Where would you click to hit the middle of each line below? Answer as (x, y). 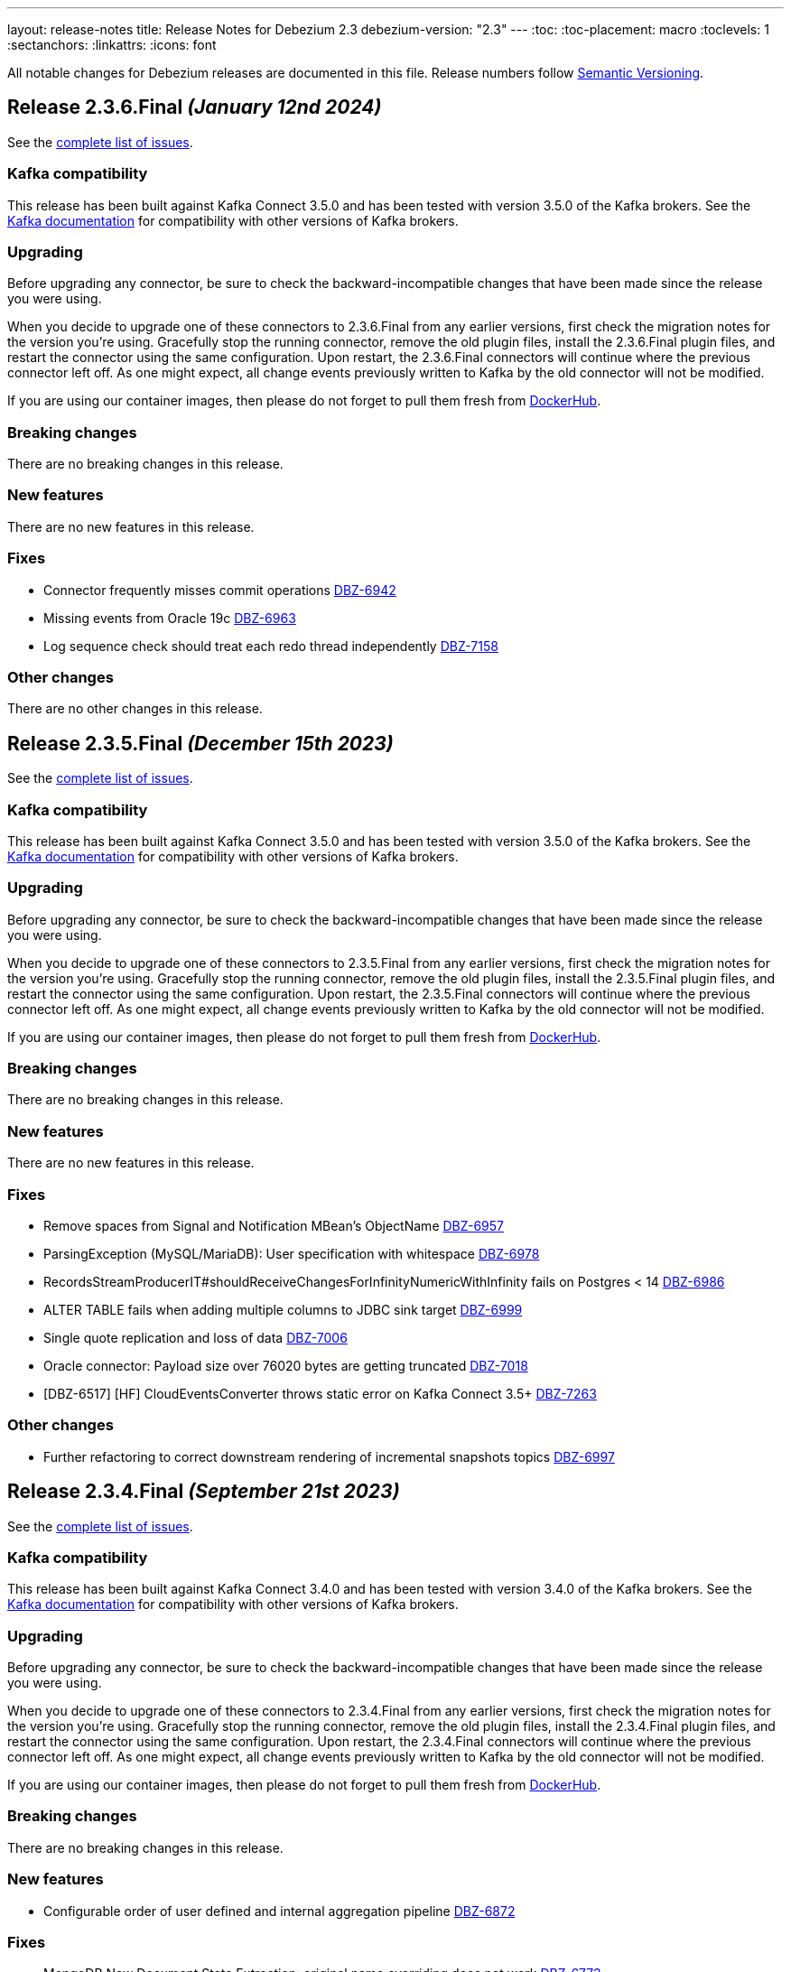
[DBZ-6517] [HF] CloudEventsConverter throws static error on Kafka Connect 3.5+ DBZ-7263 (320, 1393)
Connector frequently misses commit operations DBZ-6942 (220, 590)
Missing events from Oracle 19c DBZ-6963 (170, 618)
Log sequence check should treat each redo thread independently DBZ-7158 (271, 646)
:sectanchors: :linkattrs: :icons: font (112, 45)
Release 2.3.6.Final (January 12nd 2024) (195, 107)
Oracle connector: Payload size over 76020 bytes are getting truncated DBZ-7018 (286, 1365)
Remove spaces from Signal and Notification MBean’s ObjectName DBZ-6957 (274, 1225)
